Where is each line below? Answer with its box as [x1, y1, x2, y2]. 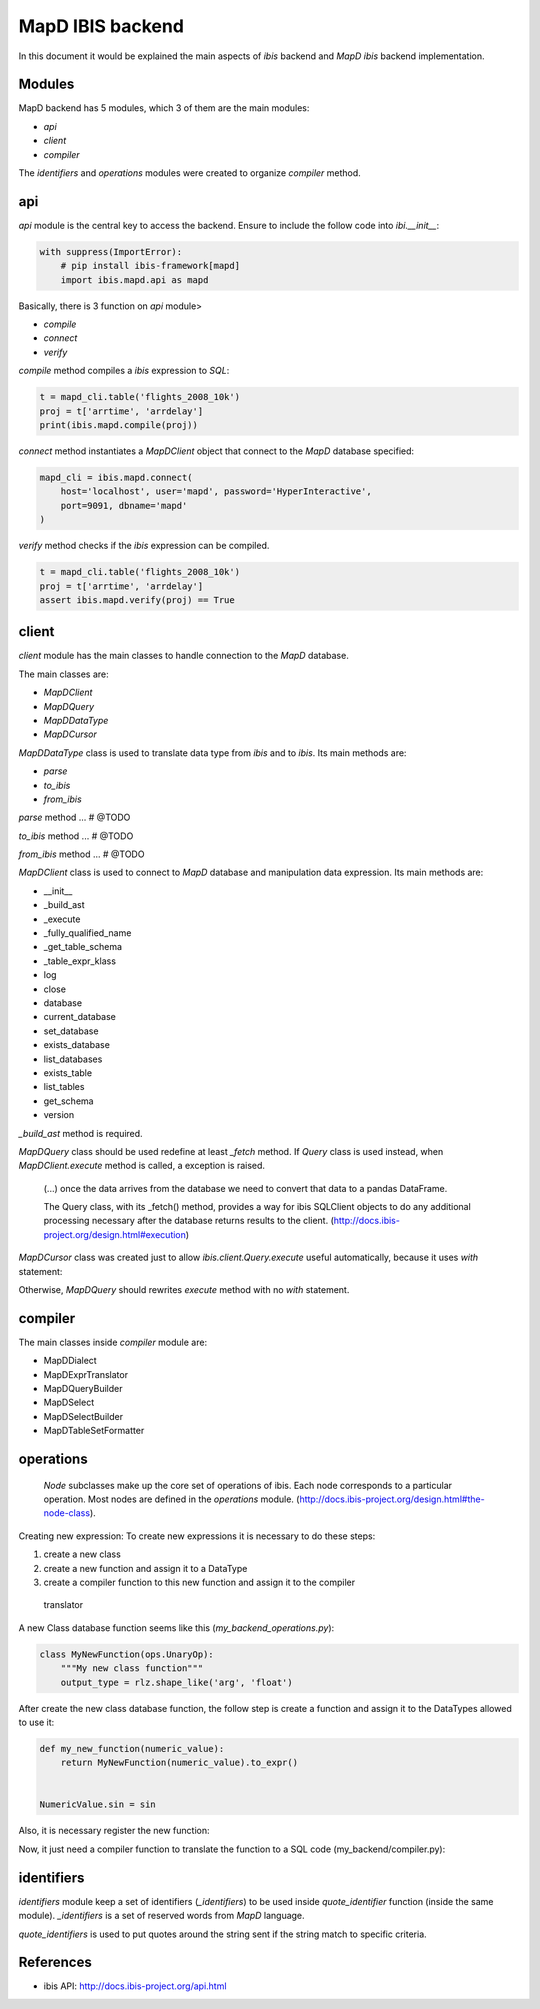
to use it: [18, 1716, 55, 1728]
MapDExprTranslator [43, 1368, 129, 1380]
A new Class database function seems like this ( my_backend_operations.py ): [18, 1621, 335, 1634]
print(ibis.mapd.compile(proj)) [39, 420, 199, 430]
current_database [43, 1011, 117, 1023]
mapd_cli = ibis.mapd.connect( [39, 471, 194, 483]
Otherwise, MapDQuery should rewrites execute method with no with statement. [18, 1284, 350, 1296]
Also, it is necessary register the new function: [18, 1825, 210, 1837]
